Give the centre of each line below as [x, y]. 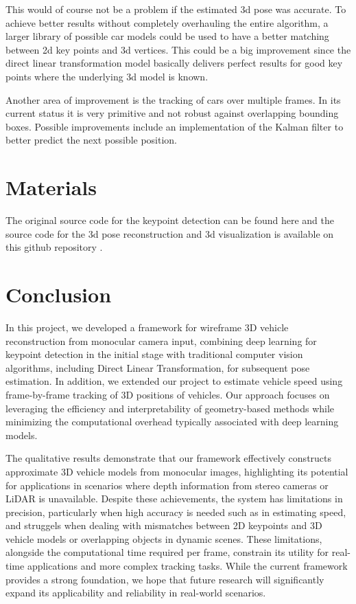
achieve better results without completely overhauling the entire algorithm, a [167, 22]
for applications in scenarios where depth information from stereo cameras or [167, 485]
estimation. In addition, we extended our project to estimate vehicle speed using [174, 381]
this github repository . [54, 247]
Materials [51, 187]
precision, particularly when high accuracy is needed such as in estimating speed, [176, 512]
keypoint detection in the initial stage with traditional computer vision [154, 354]
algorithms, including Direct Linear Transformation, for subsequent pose [158, 367]
